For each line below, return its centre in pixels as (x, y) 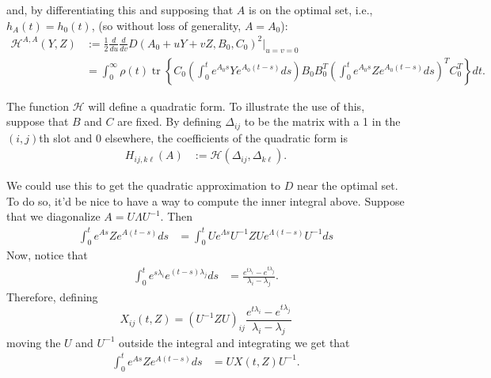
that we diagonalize (53, 216)
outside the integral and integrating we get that (234, 342)
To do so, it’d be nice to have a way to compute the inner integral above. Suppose (206, 200)
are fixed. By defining (169, 121)
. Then (177, 216)
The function (38, 106)
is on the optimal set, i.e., (310, 9)
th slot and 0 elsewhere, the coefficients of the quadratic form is (193, 137)
